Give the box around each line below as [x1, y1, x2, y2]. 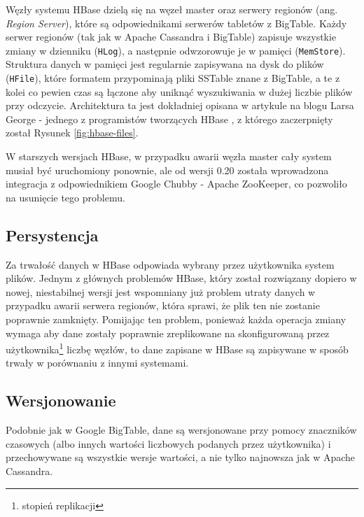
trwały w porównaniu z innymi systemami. [6, 355, 189, 370]
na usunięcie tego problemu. [6, 190, 125, 204]
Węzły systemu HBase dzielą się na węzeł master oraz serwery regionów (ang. [6, 2, 338, 16]
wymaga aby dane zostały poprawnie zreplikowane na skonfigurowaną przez [6, 325, 330, 340]
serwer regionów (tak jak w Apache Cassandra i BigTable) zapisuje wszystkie [6, 29, 337, 44]
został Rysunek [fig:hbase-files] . [6, 125, 139, 140]
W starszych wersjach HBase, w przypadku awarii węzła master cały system [6, 149, 332, 164]
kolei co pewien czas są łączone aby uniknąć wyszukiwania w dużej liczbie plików [6, 84, 353, 99]
